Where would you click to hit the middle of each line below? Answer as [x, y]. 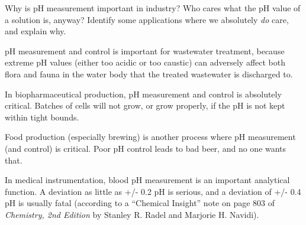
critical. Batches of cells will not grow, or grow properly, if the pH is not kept [145, 105]
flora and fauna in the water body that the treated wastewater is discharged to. [149, 74]
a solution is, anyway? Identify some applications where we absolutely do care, [147, 19]
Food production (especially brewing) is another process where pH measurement [150, 137]
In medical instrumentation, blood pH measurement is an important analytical [147, 180]
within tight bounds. [42, 117]
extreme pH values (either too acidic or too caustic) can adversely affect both [145, 62]
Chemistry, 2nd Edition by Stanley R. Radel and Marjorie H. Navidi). [132, 214]
